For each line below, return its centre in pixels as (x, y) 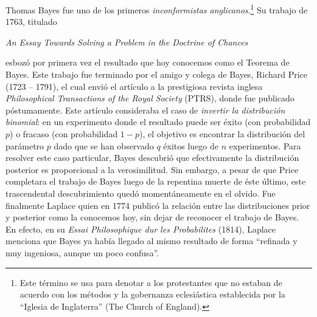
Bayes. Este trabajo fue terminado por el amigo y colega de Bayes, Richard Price (157, 74)
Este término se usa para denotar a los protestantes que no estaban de (151, 282)
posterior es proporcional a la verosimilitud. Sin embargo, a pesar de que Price (152, 169)
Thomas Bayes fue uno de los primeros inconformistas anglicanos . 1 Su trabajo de (157, 9)
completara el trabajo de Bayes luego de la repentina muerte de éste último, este (156, 181)
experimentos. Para (265, 145)
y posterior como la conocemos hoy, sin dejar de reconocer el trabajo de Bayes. (152, 217)
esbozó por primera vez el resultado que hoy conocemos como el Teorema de (148, 62)
